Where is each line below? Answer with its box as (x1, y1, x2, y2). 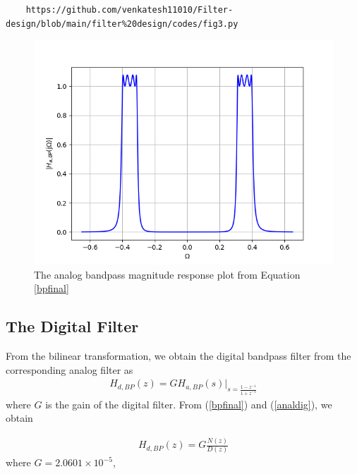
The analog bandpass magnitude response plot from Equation (34, 267, 301, 281)
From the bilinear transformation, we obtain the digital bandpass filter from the (6, 348, 351, 363)
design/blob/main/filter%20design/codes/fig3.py (6, 18, 238, 29)
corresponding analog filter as (6, 362, 133, 377)
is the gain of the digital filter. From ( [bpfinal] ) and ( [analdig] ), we (45, 396, 332, 411)
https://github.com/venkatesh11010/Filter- (25, 5, 234, 15)
